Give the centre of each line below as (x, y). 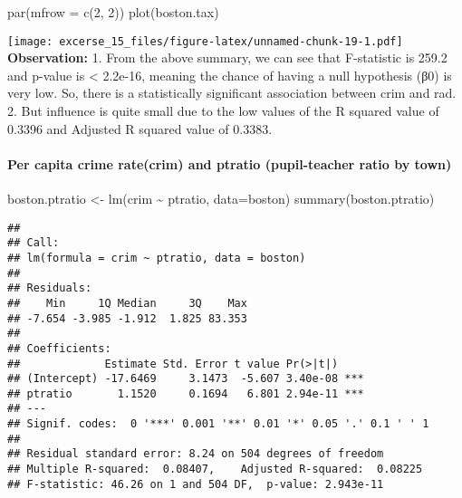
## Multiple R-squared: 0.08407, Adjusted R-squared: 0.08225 (215, 469)
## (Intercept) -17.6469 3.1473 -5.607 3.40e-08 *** (186, 379)
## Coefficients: (59, 348)
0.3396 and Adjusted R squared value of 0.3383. (140, 128)
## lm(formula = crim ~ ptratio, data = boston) (157, 258)
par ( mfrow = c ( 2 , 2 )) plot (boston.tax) (113, 12)
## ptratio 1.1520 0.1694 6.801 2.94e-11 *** (186, 393)
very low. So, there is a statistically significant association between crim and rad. (232, 93)
